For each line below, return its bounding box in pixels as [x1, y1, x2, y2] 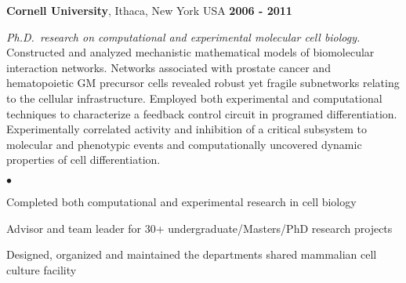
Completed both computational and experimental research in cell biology [6, 193, 357, 209]
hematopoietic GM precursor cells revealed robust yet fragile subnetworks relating [6, 74, 400, 91]
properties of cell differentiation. [6, 151, 161, 168]
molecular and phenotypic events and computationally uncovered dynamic [6, 136, 362, 152]
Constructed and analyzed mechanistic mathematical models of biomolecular [6, 44, 375, 60]
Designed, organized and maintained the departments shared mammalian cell [6, 246, 377, 263]
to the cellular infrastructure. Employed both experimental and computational [6, 89, 382, 106]
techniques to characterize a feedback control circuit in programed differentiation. [6, 105, 397, 122]
